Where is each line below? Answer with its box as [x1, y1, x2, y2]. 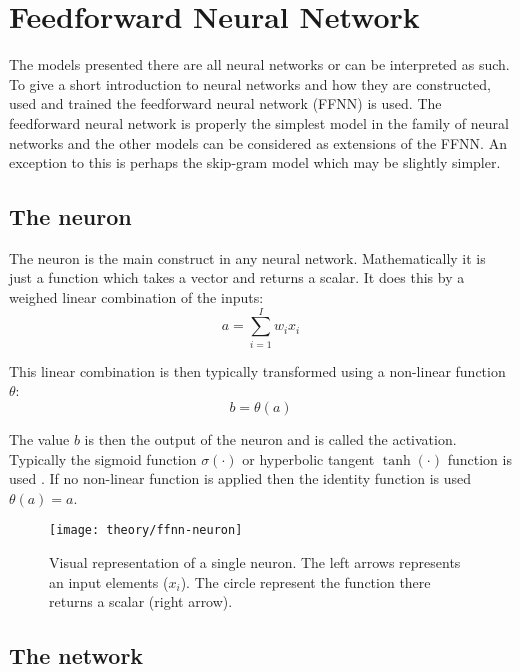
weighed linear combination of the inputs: [9, 287, 264, 308]
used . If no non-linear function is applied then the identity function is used [9, 468, 472, 489]
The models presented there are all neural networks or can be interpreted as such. [9, 54, 510, 75]
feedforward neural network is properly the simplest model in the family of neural [9, 112, 509, 133]
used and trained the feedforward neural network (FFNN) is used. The [9, 93, 442, 114]
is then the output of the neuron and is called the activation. [84, 428, 457, 449]
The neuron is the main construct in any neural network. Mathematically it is [9, 247, 486, 268]
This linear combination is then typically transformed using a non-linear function [9, 360, 506, 381]
